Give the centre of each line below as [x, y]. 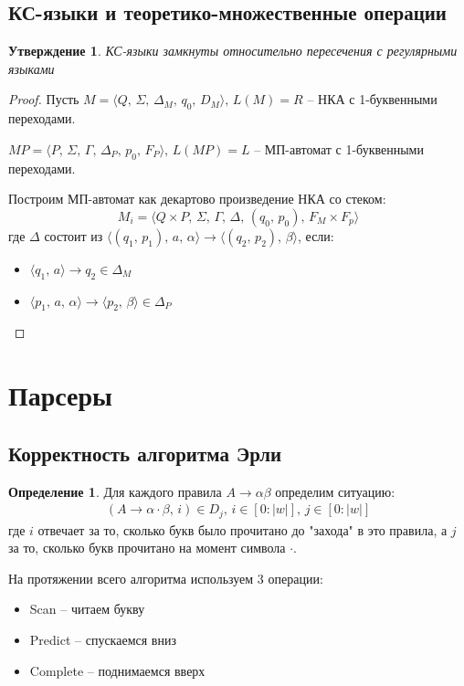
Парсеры [60, 395]
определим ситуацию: [335, 491]
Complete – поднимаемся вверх [117, 670]
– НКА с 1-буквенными [372, 99]
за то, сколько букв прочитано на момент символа [147, 548]
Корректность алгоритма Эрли [145, 453]
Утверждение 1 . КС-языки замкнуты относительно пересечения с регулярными [233, 51]
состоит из [74, 235]
